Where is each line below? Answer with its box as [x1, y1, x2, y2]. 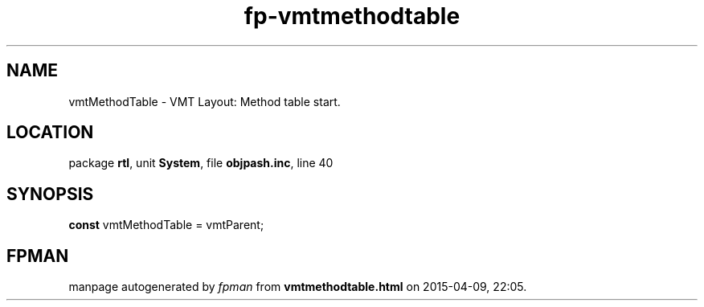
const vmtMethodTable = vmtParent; [68, 218, 264, 232]
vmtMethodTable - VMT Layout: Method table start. [68, 94, 341, 108]
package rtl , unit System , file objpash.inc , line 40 [68, 156, 334, 170]
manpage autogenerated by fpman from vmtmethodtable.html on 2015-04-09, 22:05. [68, 280, 527, 294]
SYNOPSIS [6, 183, 94, 204]
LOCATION [6, 122, 94, 143]
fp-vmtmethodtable [244, 2, 460, 30]
